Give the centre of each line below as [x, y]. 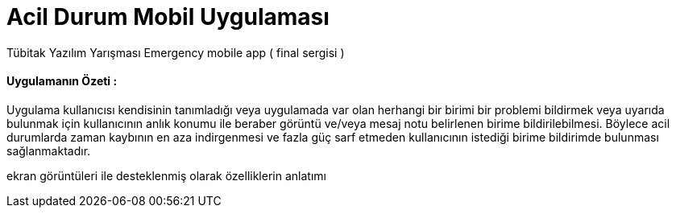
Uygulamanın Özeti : [62, 81]
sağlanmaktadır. [49, 150]
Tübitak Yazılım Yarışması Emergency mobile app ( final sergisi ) [176, 52]
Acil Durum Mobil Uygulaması [168, 17]
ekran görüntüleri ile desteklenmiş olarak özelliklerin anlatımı [166, 175]
